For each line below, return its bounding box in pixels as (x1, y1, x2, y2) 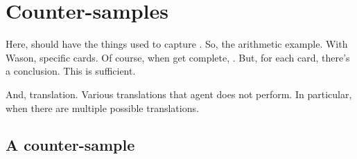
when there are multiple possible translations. (6, 100, 199, 115)
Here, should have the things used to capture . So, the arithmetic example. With (6, 37, 348, 51)
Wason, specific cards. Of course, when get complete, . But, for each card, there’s (6, 50, 350, 64)
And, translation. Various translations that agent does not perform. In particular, (6, 86, 352, 101)
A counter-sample (6, 134, 135, 156)
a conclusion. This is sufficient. (6, 64, 136, 78)
